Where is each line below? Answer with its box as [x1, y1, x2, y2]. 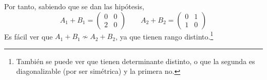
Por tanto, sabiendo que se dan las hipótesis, [4, 1, 144, 11]
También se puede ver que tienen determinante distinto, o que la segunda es [16, 55, 255, 66]
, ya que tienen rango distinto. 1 [115, 29, 214, 42]
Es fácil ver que [4, 31, 53, 42]
